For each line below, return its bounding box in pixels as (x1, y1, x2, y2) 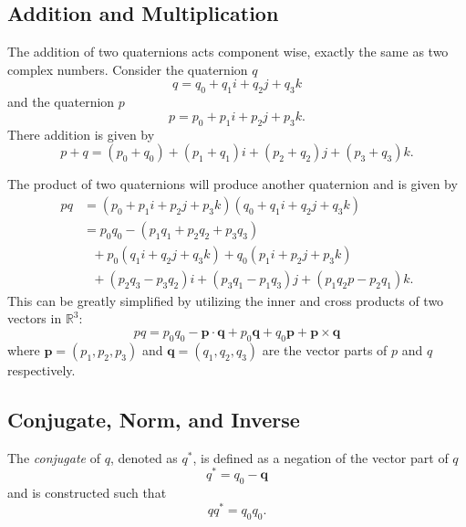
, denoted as (109, 448, 178, 467)
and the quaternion (7, 92, 115, 111)
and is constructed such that (7, 483, 167, 502)
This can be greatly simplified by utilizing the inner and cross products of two (7, 290, 444, 310)
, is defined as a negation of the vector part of (192, 448, 449, 467)
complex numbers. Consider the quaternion (7, 59, 248, 79)
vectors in (7, 309, 62, 328)
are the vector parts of (262, 340, 388, 359)
